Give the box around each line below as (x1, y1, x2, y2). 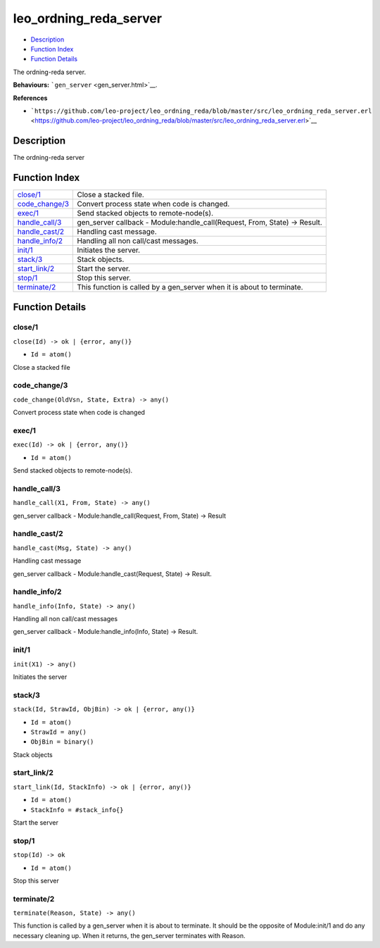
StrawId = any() (30, 728, 87, 736)
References (13, 94, 48, 102)
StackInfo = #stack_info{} (30, 806, 124, 813)
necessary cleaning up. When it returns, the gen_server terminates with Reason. (13, 931, 246, 940)
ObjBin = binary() (30, 738, 94, 746)
